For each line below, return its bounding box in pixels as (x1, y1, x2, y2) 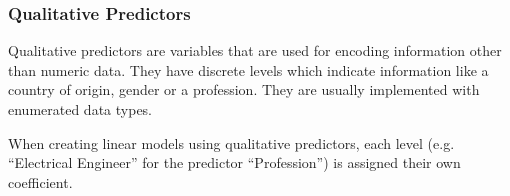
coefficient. (8, 171, 73, 192)
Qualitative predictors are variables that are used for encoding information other (8, 40, 502, 61)
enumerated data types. (8, 99, 153, 119)
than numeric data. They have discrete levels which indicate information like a (8, 59, 489, 80)
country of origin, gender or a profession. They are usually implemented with (8, 79, 480, 100)
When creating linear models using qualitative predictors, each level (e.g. (8, 132, 455, 153)
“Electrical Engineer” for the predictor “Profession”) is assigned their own (8, 152, 461, 173)
